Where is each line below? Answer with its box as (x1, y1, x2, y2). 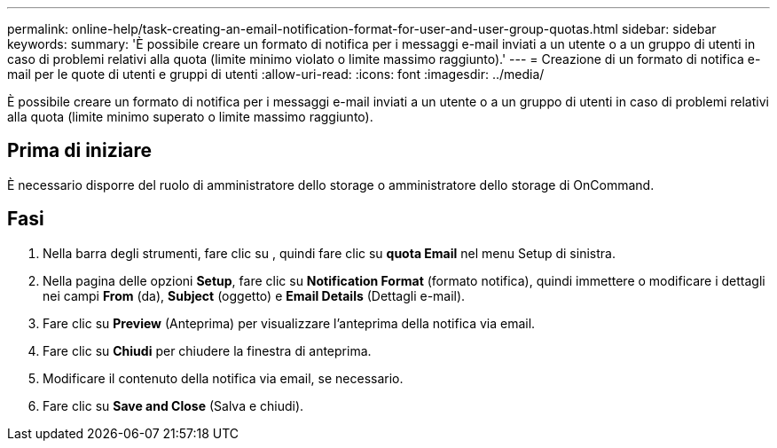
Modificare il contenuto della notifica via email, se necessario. (43, 370, 404, 386)
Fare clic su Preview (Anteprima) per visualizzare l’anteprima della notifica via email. (43, 315, 536, 331)
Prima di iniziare (7, 139, 153, 162)
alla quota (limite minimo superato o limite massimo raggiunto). (7, 109, 373, 124)
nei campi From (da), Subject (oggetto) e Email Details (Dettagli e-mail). (43, 287, 466, 303)
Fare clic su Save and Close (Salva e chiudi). (43, 397, 304, 413)
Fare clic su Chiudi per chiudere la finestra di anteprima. (43, 342, 372, 358)
